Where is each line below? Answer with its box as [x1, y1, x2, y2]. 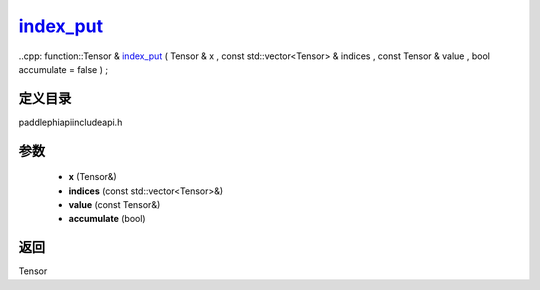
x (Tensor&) [68, 171, 117, 183]
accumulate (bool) [68, 213, 146, 225]
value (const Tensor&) [68, 199, 161, 211]
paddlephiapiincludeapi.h [18, 116, 123, 128]
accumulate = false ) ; [18, 63, 109, 75]
